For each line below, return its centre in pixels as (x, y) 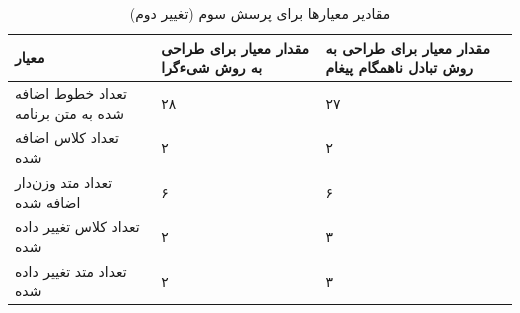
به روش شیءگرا (212, 67)
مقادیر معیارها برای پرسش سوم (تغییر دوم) (260, 13)
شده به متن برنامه (69, 112)
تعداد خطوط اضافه (71, 93)
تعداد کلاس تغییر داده (77, 226)
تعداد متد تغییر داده (71, 270)
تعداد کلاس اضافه (67, 137)
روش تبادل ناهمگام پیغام (399, 67)
